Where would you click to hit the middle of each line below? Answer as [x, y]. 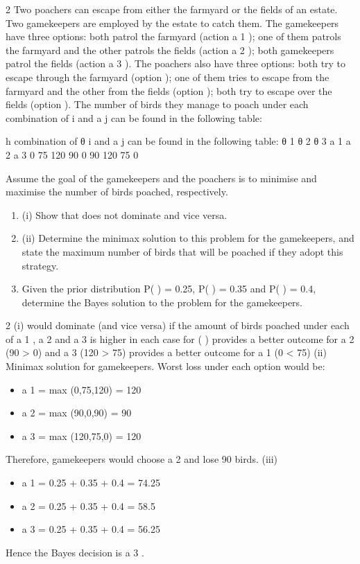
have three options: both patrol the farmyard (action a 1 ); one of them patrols [173, 36]
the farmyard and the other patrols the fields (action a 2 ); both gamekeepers [170, 50]
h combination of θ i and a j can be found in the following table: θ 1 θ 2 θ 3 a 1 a [178, 141]
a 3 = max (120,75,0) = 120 [82, 435]
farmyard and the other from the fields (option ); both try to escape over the [169, 90]
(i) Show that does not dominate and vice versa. [125, 214]
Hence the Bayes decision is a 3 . [75, 552]
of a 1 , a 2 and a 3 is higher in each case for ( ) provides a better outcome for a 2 [180, 338]
